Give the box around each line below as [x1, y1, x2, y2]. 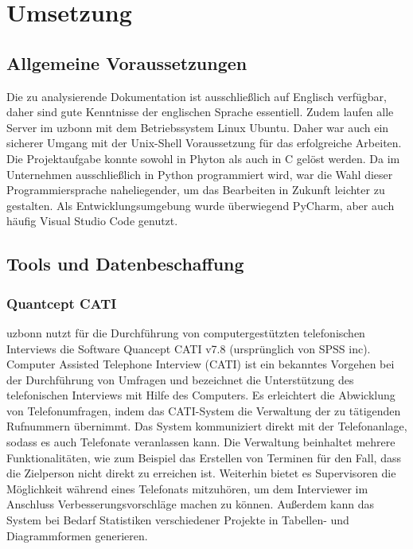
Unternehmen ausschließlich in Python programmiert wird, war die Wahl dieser [6, 165, 393, 182]
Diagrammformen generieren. [6, 527, 148, 543]
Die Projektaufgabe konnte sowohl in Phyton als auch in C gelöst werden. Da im [6, 150, 400, 166]
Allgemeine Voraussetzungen [6, 50, 247, 75]
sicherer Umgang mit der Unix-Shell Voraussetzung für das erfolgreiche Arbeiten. [6, 134, 402, 151]
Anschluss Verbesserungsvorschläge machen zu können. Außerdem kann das [6, 496, 374, 512]
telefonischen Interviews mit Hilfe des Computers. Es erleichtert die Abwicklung [6, 387, 395, 403]
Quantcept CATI [6, 293, 117, 313]
